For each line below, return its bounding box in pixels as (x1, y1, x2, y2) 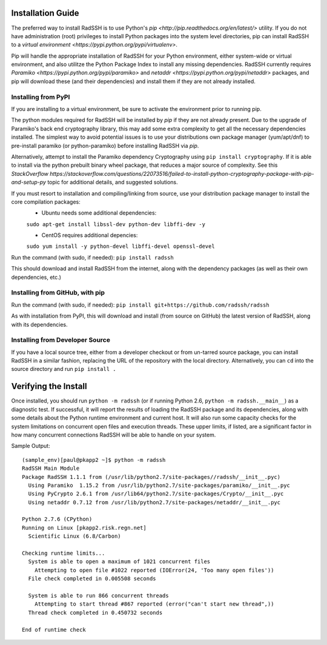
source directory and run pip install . (11, 366, 116, 373)
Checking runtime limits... (22, 550, 105, 557)
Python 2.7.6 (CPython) (22, 516, 93, 523)
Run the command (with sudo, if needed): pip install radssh (11, 253, 174, 261)
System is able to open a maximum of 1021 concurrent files (28, 558, 211, 565)
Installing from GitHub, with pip (11, 289, 105, 297)
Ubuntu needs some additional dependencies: (41, 209, 157, 216)
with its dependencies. (11, 321, 68, 328)
